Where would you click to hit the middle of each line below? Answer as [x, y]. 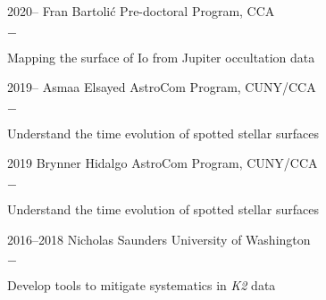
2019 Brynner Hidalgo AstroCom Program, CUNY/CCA [163, 163]
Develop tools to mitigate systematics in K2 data [142, 285]
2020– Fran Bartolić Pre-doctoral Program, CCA [141, 11]
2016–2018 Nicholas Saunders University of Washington [159, 239]
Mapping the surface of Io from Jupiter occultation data [161, 57]
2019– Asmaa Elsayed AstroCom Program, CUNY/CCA [162, 87]
